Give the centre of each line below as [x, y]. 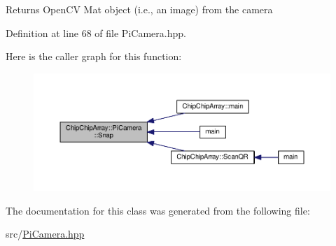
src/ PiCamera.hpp [45, 234]
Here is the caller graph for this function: [94, 56]
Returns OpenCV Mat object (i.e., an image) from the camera [139, 9]
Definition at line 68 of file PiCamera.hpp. [96, 32]
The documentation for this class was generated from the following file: [158, 210]
